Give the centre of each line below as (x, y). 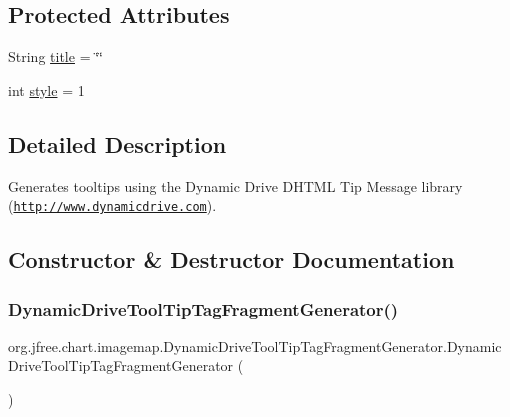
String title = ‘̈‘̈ (55, 56)
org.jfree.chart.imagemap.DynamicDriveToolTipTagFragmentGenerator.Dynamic (255, 345)
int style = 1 (46, 89)
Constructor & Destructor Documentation (231, 259)
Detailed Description (117, 143)
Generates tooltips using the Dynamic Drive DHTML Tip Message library (235, 185)
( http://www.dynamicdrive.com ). (112, 205)
